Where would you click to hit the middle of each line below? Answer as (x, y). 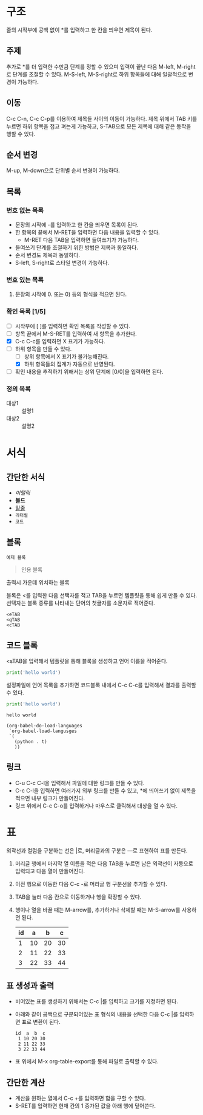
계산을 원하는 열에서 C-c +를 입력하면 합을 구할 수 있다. (80, 1098)
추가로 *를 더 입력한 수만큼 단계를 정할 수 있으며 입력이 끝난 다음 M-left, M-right (101, 66)
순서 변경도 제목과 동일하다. (48, 255)
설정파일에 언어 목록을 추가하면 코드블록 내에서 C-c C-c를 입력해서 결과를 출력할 (101, 685)
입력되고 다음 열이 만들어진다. (50, 871)
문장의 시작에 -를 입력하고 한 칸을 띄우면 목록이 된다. (77, 225)
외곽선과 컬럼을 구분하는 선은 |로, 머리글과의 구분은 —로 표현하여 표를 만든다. (97, 850)
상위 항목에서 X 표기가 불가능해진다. (66, 356)
